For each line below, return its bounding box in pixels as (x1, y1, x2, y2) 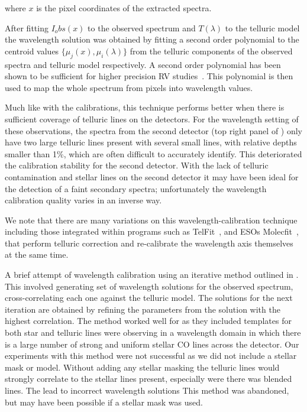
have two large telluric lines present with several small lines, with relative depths (5, 136, 297, 148)
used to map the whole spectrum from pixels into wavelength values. (5, 81, 253, 93)
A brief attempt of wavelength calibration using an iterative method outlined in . (5, 268, 299, 281)
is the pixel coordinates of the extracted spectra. (36, 2, 212, 14)
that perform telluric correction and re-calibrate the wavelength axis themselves (5, 236, 293, 249)
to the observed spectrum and (88, 21, 196, 34)
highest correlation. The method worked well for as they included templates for (5, 314, 292, 327)
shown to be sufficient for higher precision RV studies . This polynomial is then (5, 70, 293, 82)
